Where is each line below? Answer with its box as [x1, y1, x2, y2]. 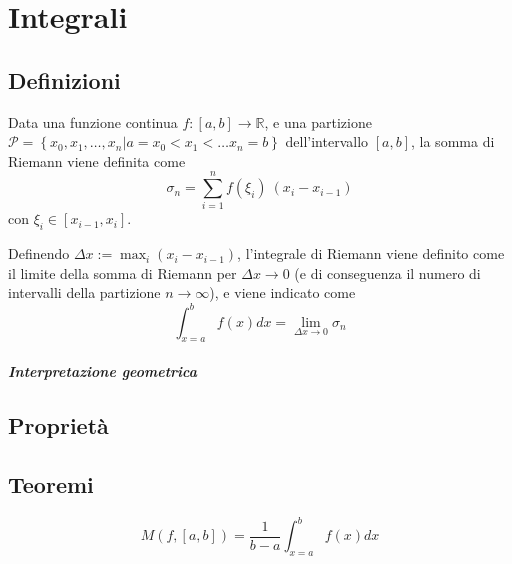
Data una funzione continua [8, 111, 178, 132]
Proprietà [8, 409, 109, 440]
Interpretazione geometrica [8, 360, 197, 381]
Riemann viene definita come [8, 150, 186, 171]
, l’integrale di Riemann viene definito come [237, 243, 505, 264]
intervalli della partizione [8, 282, 161, 303]
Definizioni [8, 64, 121, 95]
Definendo [8, 243, 70, 264]
